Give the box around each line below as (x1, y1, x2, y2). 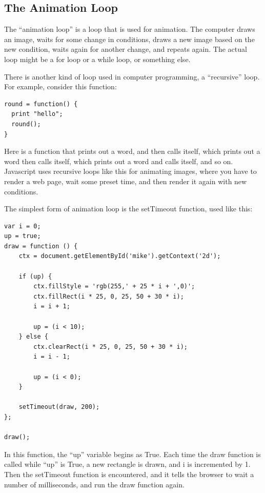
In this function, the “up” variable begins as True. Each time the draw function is (4, 448, 261, 459)
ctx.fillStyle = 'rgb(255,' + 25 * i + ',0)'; (33, 283, 195, 290)
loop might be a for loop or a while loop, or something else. (4, 53, 191, 64)
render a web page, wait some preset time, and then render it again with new (4, 175, 247, 186)
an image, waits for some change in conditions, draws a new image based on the (4, 33, 255, 44)
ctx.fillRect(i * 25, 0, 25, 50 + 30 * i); (33, 292, 184, 300)
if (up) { (18, 272, 52, 280)
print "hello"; (11, 110, 63, 118)
